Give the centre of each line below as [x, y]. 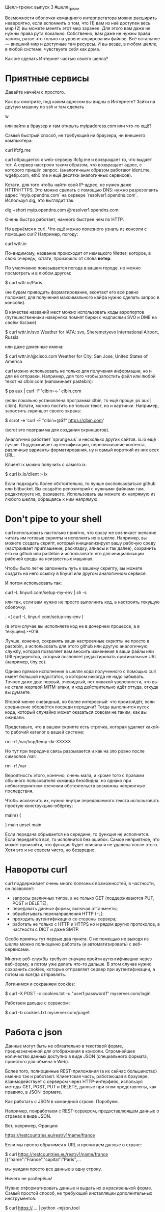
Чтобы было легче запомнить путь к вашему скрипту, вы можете [74, 568]
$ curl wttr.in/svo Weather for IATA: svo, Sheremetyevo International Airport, [82, 332]
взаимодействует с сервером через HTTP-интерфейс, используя [74, 1081]
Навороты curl [36, 870]
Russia [12, 337]
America [14, 361]
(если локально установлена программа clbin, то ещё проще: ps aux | [79, 400]
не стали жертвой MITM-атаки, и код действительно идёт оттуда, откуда [82, 687]
